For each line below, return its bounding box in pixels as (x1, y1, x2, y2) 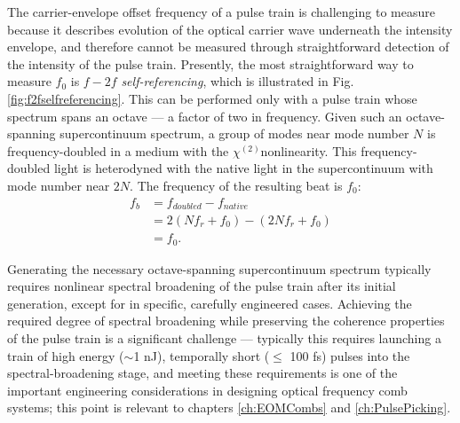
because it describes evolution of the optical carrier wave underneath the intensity (7, 20, 453, 38)
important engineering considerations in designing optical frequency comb (7, 380, 408, 399)
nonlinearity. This (260, 141, 357, 160)
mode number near (7, 176, 110, 194)
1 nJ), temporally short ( (133, 346, 270, 364)
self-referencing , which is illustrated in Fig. (121, 72, 354, 90)
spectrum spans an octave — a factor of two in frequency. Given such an (7, 106, 402, 125)
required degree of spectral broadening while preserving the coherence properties (7, 311, 445, 330)
